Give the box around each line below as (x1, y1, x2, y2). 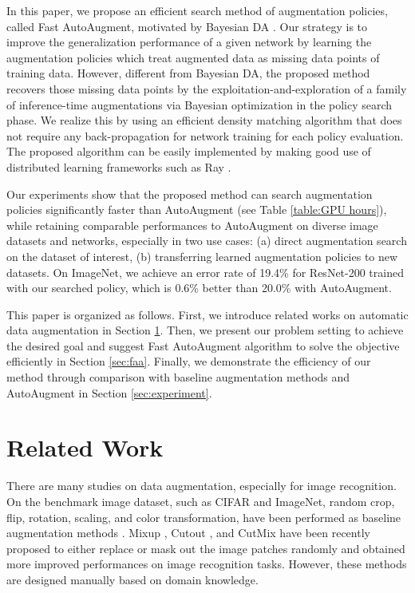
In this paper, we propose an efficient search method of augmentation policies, (6, 2, 388, 18)
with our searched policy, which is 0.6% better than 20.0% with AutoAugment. (6, 279, 392, 296)
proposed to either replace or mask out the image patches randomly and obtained (6, 540, 405, 556)
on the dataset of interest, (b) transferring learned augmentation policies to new (6, 247, 398, 264)
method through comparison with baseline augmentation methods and (6, 369, 350, 385)
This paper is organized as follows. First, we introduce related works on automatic (6, 306, 409, 322)
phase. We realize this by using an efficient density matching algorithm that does (6, 112, 402, 128)
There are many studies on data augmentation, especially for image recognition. (6, 477, 397, 494)
